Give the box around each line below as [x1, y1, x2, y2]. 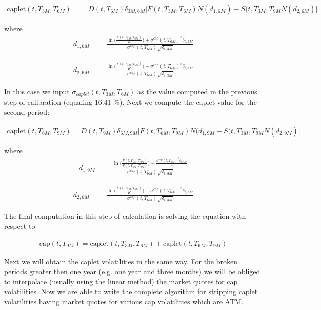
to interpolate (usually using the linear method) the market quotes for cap [4, 276, 238, 286]
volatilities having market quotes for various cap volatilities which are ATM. [4, 296, 244, 307]
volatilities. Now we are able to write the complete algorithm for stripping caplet [4, 286, 258, 297]
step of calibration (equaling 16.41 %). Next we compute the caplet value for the [4, 96, 257, 107]
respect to [4, 221, 35, 231]
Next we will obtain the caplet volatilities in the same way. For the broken [4, 256, 238, 266]
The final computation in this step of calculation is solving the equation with [4, 210, 246, 221]
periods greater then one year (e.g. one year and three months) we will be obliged [4, 266, 260, 277]
